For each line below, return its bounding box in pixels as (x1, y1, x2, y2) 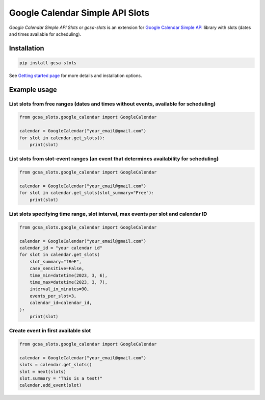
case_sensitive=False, (29, 266, 84, 272)
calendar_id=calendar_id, (29, 300, 92, 306)
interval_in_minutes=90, (29, 286, 90, 292)
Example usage (9, 85, 57, 94)
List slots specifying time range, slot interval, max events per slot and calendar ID (9, 211, 207, 218)
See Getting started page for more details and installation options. (9, 73, 142, 78)
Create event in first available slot (9, 327, 91, 334)
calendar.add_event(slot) (19, 382, 82, 388)
